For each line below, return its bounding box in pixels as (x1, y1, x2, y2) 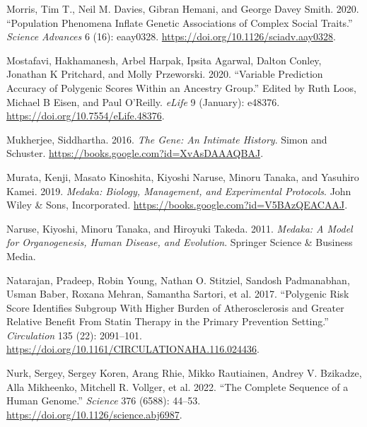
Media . (6, 248, 36, 263)
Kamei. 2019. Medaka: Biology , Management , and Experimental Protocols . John (6, 183, 351, 198)
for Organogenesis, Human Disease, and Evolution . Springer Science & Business (6, 235, 353, 250)
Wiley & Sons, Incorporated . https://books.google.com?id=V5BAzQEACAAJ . (6, 197, 348, 212)
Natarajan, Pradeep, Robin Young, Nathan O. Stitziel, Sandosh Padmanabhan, (6, 272, 350, 287)
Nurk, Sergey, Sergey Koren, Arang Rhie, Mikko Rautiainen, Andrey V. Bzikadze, (6, 365, 362, 380)
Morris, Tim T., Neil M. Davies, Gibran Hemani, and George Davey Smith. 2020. (6, 1, 359, 16)
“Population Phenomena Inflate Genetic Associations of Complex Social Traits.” (6, 15, 353, 30)
